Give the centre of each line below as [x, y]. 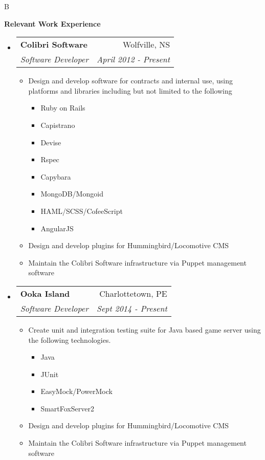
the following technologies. [70, 339]
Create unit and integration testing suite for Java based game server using [145, 329]
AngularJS [57, 228]
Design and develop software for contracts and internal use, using [130, 81]
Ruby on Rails [63, 108]
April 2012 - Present [133, 59]
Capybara [56, 176]
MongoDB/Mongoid [72, 194]
